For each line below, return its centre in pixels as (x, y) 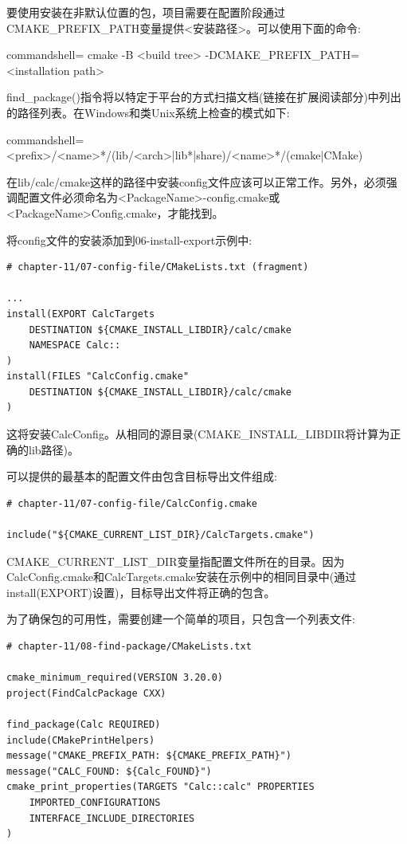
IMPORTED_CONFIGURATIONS (95, 802)
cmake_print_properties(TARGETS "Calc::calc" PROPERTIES (160, 787)
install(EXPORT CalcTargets (81, 314)
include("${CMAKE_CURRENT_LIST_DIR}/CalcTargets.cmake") (160, 535)
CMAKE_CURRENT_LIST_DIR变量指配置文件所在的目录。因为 (176, 561)
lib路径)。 (54, 449)
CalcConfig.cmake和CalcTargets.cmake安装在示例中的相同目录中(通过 (182, 577)
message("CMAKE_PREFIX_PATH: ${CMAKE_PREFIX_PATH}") (149, 756)
